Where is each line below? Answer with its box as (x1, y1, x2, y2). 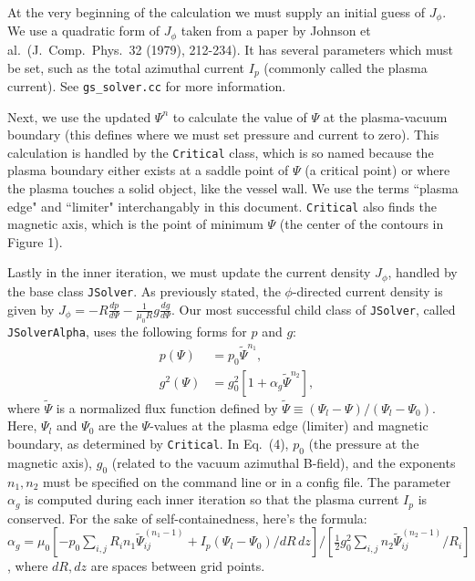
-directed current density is (292, 281, 443, 300)
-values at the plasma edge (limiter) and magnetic (150, 416, 429, 435)
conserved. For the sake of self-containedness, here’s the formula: (7, 508, 367, 527)
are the (98, 416, 138, 435)
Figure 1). (7, 232, 63, 251)
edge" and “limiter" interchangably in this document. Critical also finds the (7, 196, 437, 215)
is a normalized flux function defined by (56, 398, 278, 417)
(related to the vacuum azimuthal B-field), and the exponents (111, 452, 456, 472)
